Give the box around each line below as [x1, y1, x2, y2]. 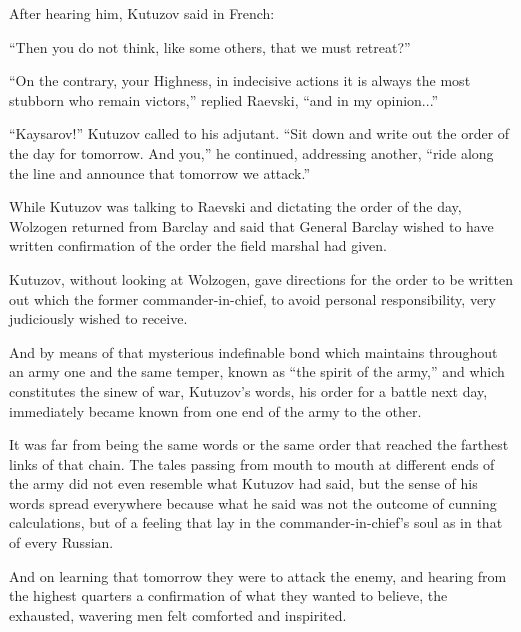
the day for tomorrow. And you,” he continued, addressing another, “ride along [9, 142, 494, 163]
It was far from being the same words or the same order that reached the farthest [9, 434, 509, 455]
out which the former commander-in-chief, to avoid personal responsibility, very [9, 288, 496, 309]
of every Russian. [9, 532, 114, 553]
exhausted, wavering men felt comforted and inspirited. [9, 604, 347, 625]
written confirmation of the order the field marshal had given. [9, 235, 387, 256]
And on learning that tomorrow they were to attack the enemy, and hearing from [9, 565, 507, 586]
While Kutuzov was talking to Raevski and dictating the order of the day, [9, 196, 462, 217]
